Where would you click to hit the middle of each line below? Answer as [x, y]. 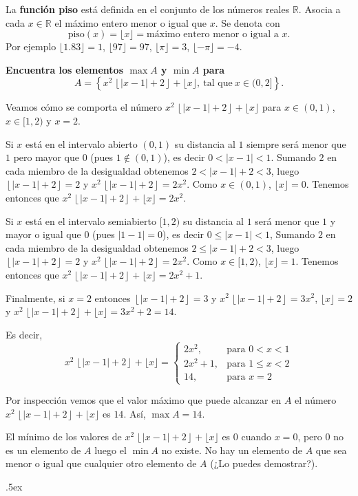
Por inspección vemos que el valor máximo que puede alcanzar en [144, 400]
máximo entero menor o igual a [213, 35]
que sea [331, 450]
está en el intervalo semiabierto [91, 220]
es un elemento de [43, 450]
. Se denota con [248, 22]
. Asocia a [319, 9]
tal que [218, 84]
